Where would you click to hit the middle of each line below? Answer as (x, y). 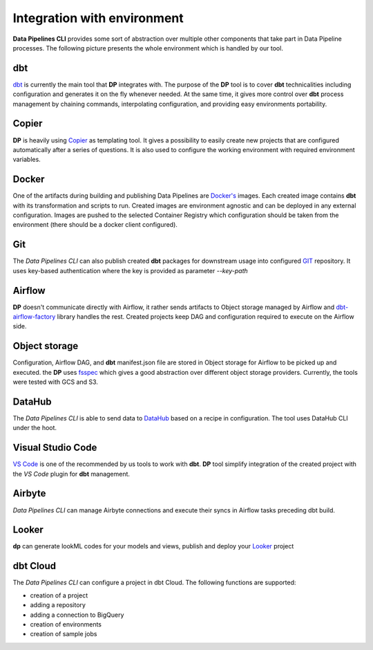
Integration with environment (98, 18)
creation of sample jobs (64, 634)
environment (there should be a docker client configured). (95, 225)
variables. (27, 160)
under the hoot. (35, 428)
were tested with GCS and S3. (55, 382)
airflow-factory (34, 316)
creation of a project (59, 595)
